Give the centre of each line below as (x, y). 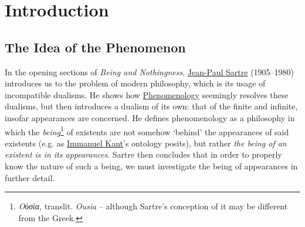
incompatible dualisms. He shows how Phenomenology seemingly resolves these (147, 94)
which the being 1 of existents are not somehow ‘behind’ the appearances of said (147, 131)
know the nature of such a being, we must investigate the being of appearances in (151, 166)
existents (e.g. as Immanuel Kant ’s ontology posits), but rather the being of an (146, 143)
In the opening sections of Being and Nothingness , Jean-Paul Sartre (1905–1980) (150, 71)
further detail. (30, 177)
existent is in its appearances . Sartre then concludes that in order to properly (143, 154)
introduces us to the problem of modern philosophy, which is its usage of (135, 83)
